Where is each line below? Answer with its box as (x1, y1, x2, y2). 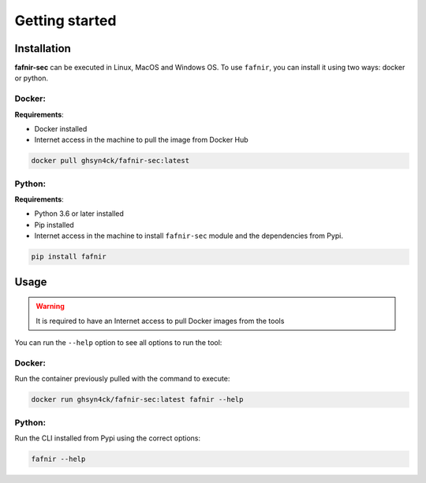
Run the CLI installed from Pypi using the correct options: (14, 433, 201, 443)
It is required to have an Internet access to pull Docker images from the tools (35, 316, 285, 325)
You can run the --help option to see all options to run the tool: (14, 338, 222, 347)
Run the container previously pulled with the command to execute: (14, 374, 230, 384)
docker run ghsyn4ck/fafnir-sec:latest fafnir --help (31, 395, 244, 404)
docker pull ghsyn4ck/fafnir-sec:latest (31, 156, 189, 165)
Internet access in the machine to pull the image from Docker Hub (34, 135, 248, 145)
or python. (14, 73, 49, 83)
